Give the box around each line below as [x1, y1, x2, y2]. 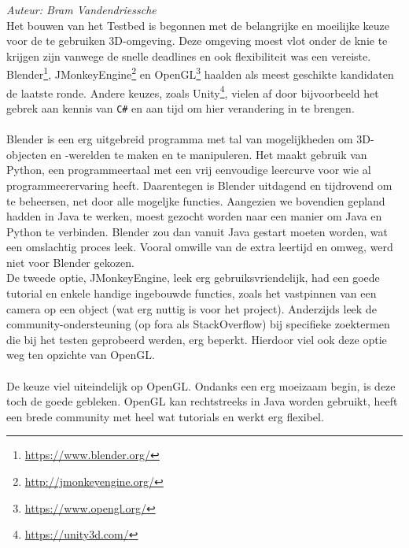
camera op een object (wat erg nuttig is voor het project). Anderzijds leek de [6, 300, 377, 317]
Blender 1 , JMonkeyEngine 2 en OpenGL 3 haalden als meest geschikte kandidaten [6, 64, 394, 83]
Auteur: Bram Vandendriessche [6, 2, 157, 17]
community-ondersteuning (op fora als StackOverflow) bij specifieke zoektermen [6, 316, 390, 332]
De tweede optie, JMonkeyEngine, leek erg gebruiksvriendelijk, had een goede [6, 269, 380, 286]
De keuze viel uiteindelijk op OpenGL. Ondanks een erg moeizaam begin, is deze [6, 377, 396, 394]
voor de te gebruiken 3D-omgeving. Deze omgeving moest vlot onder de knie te [6, 32, 388, 49]
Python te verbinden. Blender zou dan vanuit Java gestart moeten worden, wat [6, 223, 388, 239]
